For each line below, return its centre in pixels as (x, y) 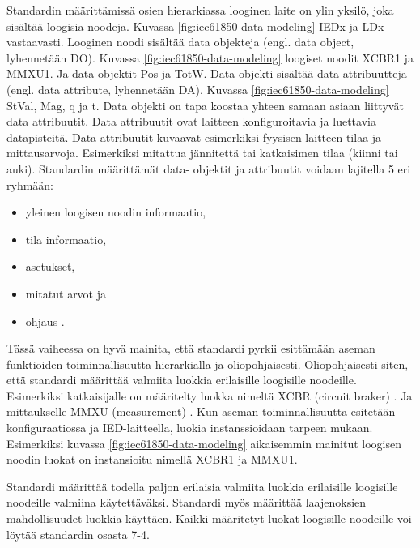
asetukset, (50, 266)
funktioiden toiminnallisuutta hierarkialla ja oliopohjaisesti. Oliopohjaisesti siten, (208, 364)
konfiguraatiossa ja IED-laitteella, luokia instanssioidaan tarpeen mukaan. (190, 428)
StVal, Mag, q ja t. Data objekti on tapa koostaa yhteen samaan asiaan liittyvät (205, 105)
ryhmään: (30, 184)
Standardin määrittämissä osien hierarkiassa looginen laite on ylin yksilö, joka (200, 10)
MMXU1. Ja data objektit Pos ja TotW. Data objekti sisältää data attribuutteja (207, 73)
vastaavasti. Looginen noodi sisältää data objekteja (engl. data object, (180, 42)
